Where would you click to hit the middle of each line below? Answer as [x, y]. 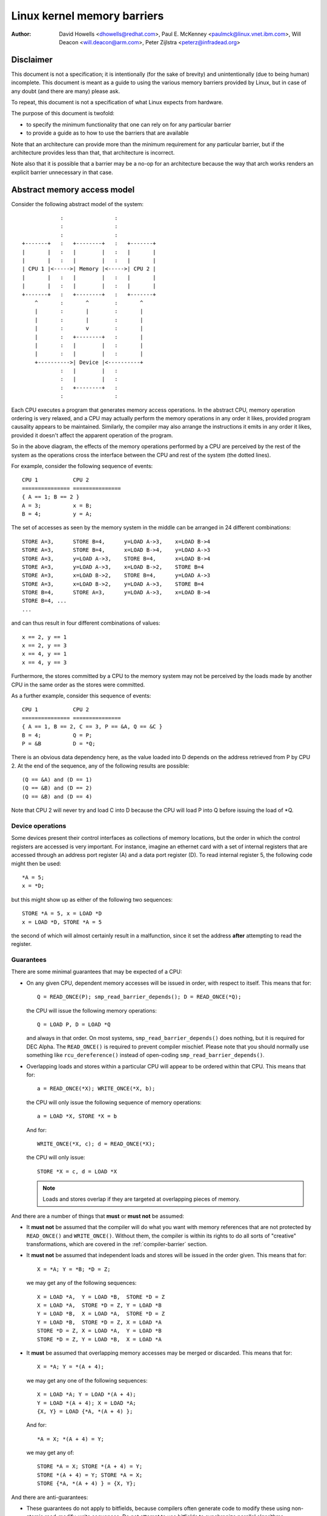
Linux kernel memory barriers [88, 16]
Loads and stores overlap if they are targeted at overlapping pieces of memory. [141, 1199]
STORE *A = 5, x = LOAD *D [62, 914]
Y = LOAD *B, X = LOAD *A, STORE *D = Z [101, 1314]
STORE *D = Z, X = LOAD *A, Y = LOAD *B [99, 1331]
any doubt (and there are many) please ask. [66, 91]
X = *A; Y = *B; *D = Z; [74, 1269]
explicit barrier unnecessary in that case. [62, 172]
